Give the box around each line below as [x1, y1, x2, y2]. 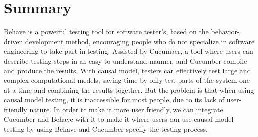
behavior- [211, 26, 240, 37]
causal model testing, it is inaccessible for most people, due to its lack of [4, 94, 225, 105]
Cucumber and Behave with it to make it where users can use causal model [4, 114, 234, 124]
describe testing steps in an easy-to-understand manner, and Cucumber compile [4, 55, 247, 66]
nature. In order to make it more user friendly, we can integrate [29, 104, 223, 114]
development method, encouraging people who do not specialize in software [25, 36, 255, 46]
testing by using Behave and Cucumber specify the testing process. [4, 124, 208, 134]
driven [4, 36, 23, 46]
